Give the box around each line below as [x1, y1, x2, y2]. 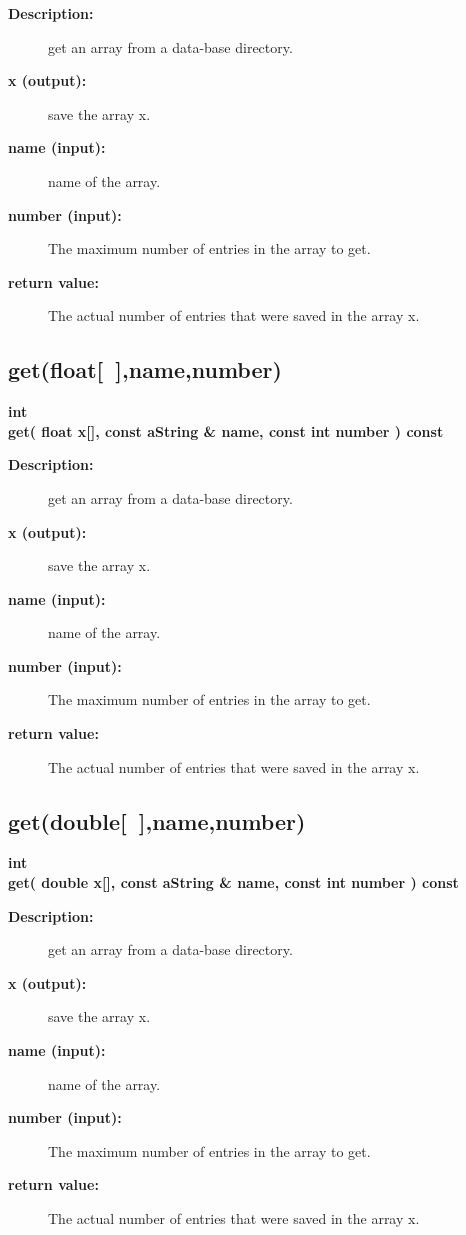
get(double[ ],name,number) [8, 805, 306, 836]
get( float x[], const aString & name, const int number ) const [8, 420, 444, 441]
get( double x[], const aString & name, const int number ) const [8, 872, 459, 893]
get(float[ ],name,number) [8, 354, 282, 385]
